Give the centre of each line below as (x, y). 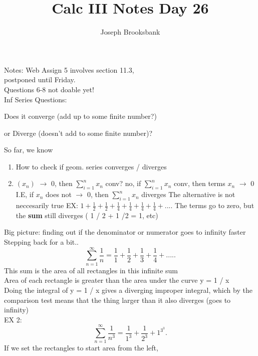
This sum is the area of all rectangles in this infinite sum (91, 270)
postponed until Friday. (40, 79)
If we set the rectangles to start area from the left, (81, 348)
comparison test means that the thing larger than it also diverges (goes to (117, 300)
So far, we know (29, 150)
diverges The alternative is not (188, 194)
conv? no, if (123, 183)
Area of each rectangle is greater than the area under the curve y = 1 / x (117, 280)
